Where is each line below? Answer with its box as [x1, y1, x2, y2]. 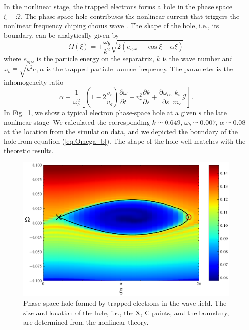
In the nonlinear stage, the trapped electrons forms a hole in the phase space [4, 1, 232, 11]
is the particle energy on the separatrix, [36, 53, 154, 64]
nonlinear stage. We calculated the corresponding [4, 117, 150, 127]
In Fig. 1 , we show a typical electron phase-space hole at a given [4, 107, 197, 118]
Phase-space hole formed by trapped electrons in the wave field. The [23, 297, 227, 308]
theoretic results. [4, 145, 54, 156]
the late [204, 107, 227, 118]
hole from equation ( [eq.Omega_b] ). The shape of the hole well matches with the [4, 136, 246, 146]
